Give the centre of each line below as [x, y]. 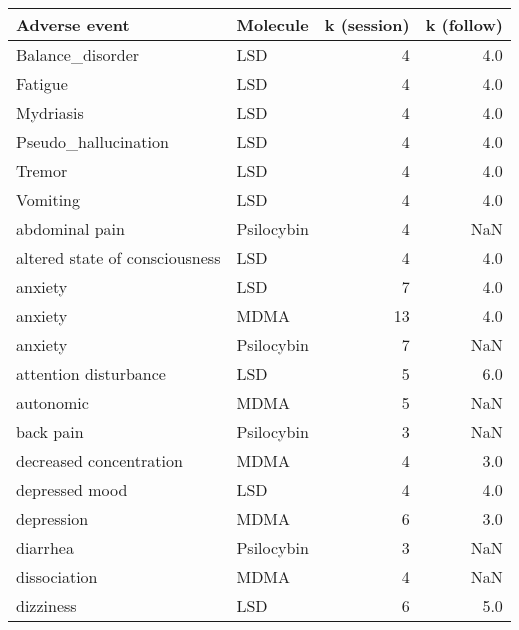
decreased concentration [99, 460]
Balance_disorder [78, 54]
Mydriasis [50, 112]
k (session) [367, 24]
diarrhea [45, 547]
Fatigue [42, 83]
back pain [50, 431]
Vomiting [48, 199]
